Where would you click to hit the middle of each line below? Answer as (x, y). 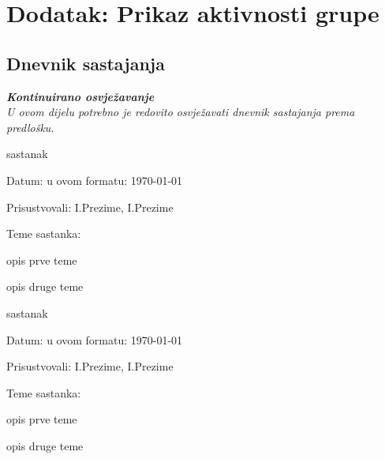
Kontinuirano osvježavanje (80, 96)
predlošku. (30, 127)
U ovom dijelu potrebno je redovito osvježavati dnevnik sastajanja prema (181, 112)
